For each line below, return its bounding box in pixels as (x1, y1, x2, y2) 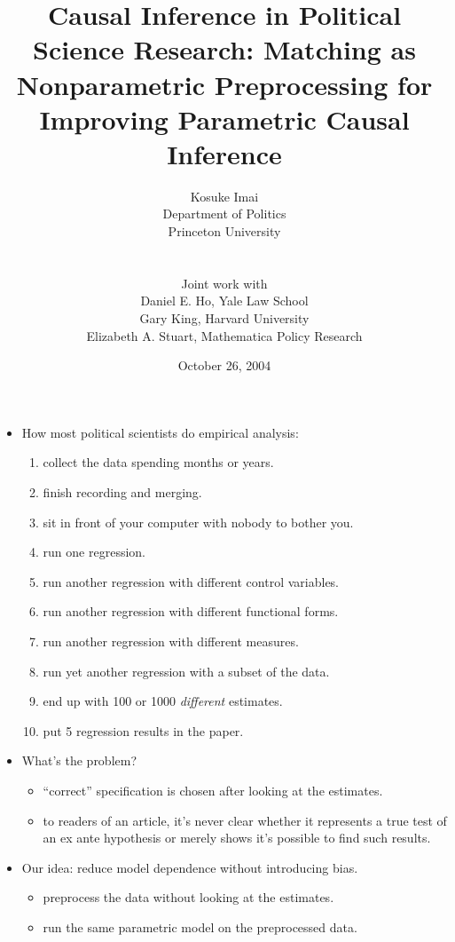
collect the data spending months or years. (43, 453, 274, 471)
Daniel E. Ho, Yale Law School (140, 291, 309, 310)
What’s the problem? (21, 751, 137, 770)
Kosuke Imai (190, 186, 259, 205)
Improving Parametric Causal (39, 100, 410, 137)
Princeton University (168, 222, 281, 241)
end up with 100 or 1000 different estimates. (43, 692, 283, 710)
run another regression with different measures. (43, 631, 299, 650)
